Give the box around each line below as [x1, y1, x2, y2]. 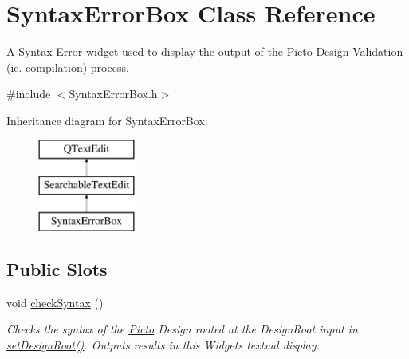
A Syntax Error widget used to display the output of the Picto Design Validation [6, 43, 403, 60]
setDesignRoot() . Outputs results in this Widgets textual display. [6, 336, 320, 353]
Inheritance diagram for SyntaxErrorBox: [6, 112, 208, 128]
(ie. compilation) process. [6, 58, 129, 75]
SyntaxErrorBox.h [69, 85, 158, 102]
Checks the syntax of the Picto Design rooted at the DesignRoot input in [6, 321, 358, 337]
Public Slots [6, 256, 108, 281]
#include [6, 85, 51, 102]
